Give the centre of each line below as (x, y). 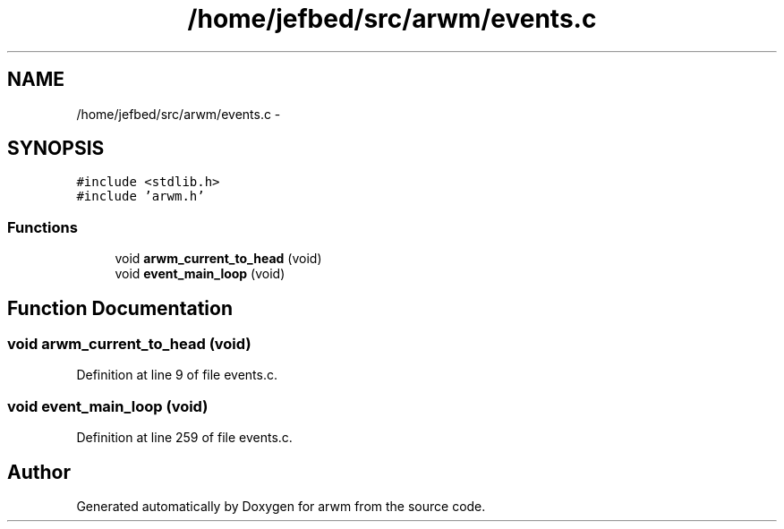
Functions (43, 227)
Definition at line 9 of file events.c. (177, 375)
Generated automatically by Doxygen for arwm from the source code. (281, 506)
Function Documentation (120, 308)
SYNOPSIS (56, 149)
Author (39, 472)
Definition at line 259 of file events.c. (184, 438)
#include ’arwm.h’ (141, 196)
